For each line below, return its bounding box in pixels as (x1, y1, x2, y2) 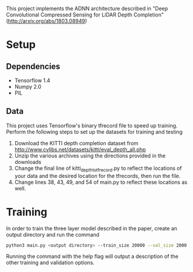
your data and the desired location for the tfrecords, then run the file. (14, 172, 181, 179)
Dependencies (6, 61, 60, 71)
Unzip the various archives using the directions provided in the (14, 152, 166, 159)
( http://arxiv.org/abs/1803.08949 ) (6, 18, 88, 24)
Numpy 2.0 (14, 83, 42, 90)
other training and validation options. (6, 259, 95, 266)
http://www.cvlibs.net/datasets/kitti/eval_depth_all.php (14, 146, 146, 153)
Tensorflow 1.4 (14, 77, 51, 84)
